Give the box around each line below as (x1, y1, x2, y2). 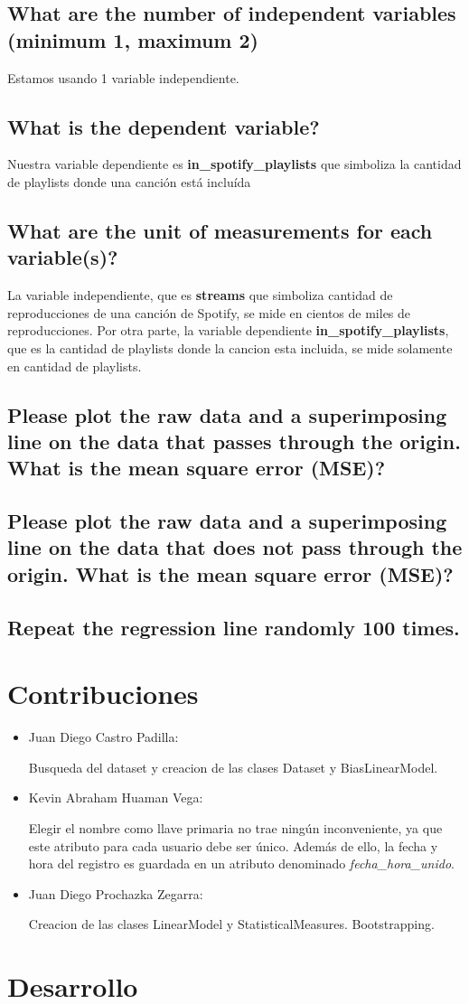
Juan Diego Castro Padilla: (28, 727, 179, 746)
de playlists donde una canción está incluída (7, 172, 251, 191)
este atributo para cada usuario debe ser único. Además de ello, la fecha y (28, 836, 438, 855)
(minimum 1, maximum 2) (7, 25, 258, 53)
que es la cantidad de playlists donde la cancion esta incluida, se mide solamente (7, 338, 453, 357)
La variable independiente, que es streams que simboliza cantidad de (7, 286, 393, 305)
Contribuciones (7, 675, 199, 712)
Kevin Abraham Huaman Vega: (28, 788, 203, 807)
